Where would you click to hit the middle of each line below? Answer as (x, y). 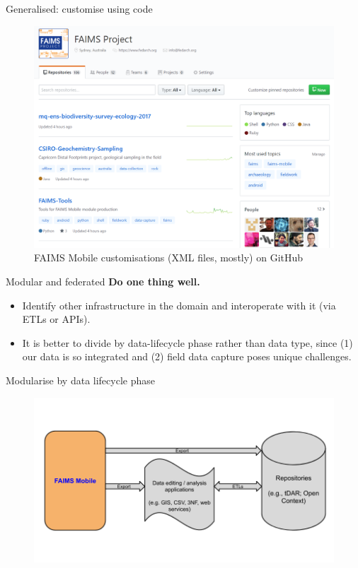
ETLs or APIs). (56, 319)
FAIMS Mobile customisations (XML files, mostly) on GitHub (169, 258)
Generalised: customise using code (79, 8)
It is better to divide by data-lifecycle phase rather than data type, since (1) (187, 342)
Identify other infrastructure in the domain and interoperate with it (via (179, 305)
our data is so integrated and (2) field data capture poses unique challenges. (187, 356)
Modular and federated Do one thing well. (103, 282)
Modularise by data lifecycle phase (80, 380)
